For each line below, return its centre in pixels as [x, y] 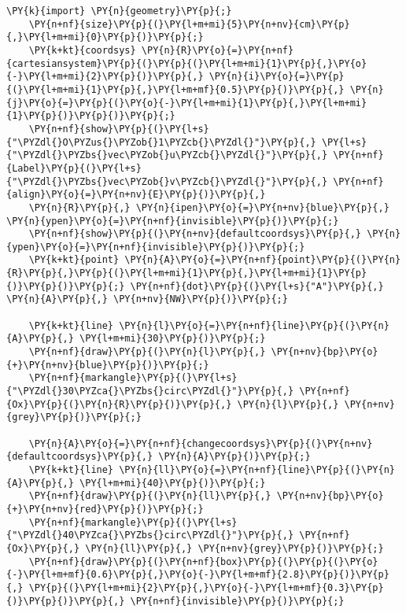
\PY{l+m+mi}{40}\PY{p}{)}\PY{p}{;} [173, 483]
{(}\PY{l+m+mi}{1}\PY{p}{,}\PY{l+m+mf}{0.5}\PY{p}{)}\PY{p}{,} [175, 89]
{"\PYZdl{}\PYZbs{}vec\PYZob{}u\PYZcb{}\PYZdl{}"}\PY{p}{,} [167, 155]
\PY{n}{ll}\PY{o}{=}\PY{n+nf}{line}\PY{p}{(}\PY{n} [257, 469]
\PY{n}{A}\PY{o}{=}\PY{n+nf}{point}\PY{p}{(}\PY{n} [263, 260]
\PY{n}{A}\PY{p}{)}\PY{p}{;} [234, 457]
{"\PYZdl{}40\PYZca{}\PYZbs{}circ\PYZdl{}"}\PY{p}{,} [150, 535]
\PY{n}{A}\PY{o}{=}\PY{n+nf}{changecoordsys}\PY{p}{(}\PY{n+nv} [201, 443]
